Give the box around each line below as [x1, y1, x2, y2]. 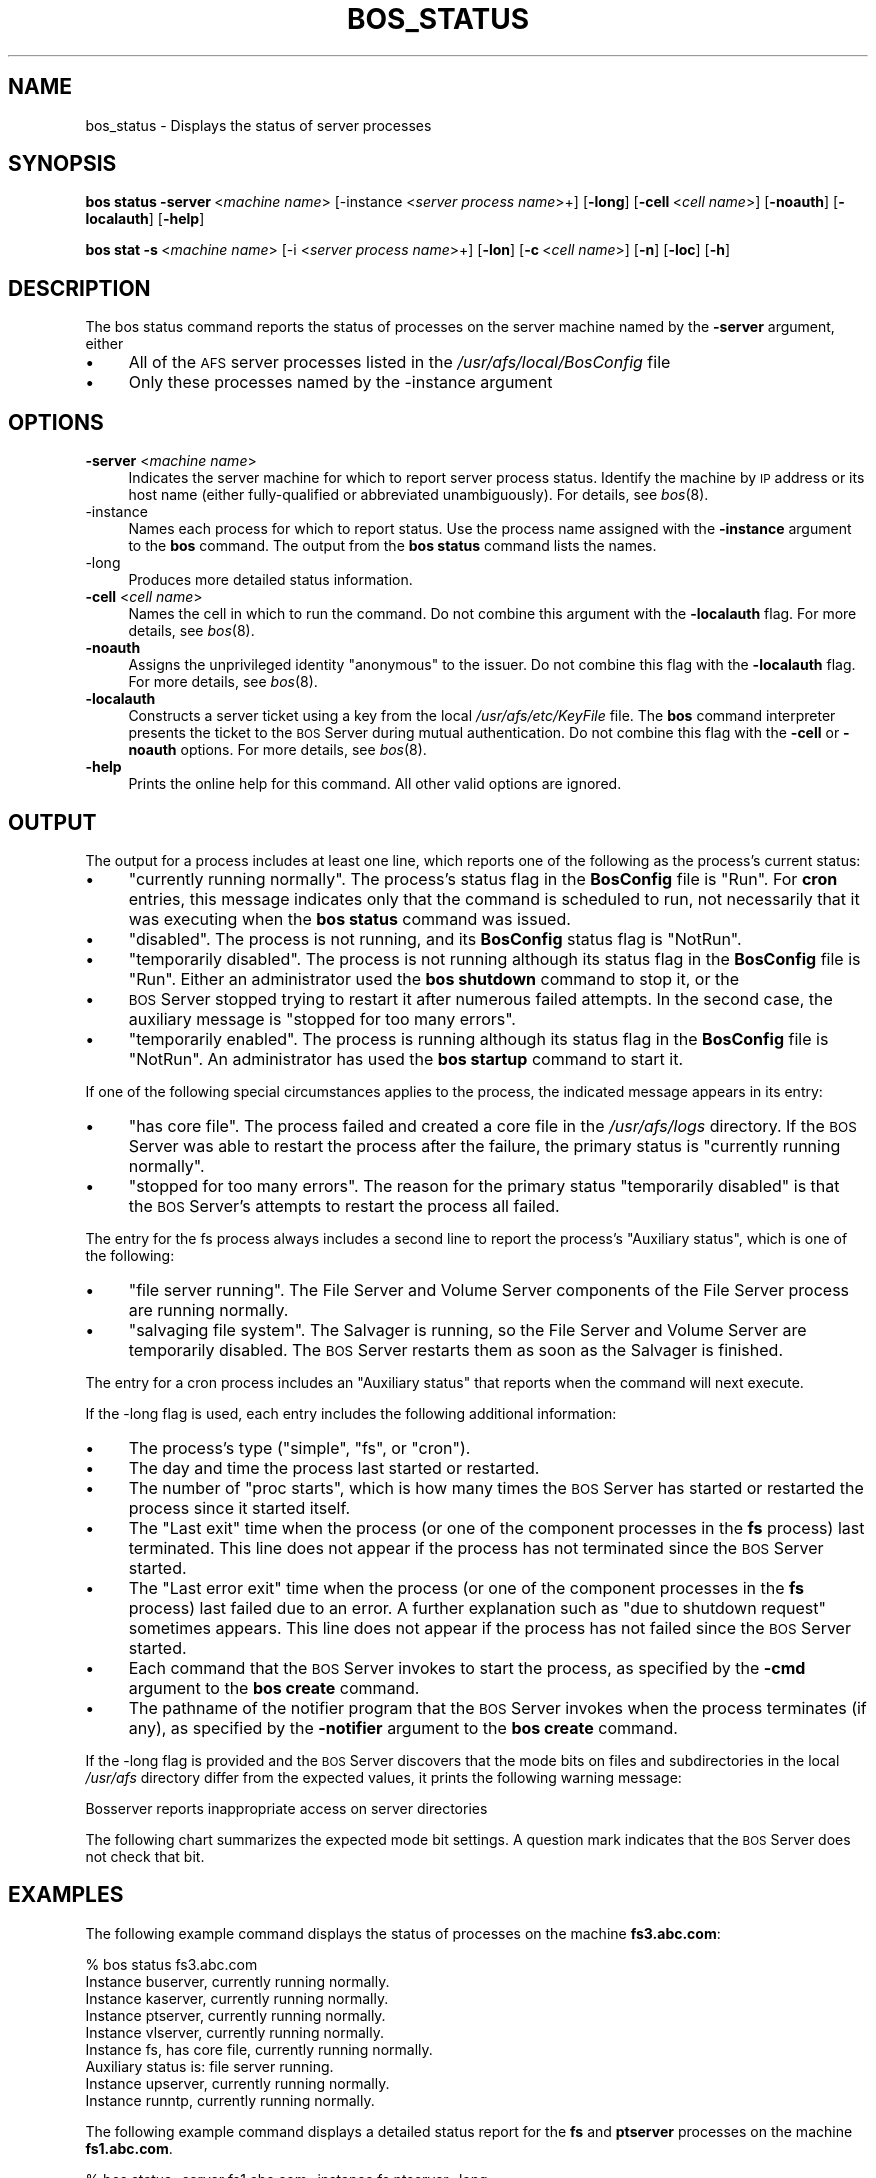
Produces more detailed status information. [128, 571, 413, 589]
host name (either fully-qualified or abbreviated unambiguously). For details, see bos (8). [128, 486, 709, 504]
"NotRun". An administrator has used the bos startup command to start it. [128, 1048, 684, 1069]
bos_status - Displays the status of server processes [85, 116, 432, 134]
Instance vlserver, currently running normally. [85, 2023, 384, 2041]
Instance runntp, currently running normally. [85, 2091, 375, 2109]
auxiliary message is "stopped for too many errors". [128, 1008, 516, 1029]
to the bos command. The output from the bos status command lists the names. [128, 537, 657, 555]
